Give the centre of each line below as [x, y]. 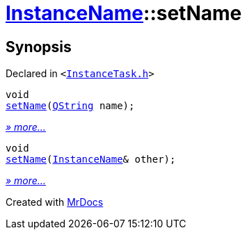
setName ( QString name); [70, 106]
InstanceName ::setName [124, 13]
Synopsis [39, 47]
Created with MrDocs [55, 202]
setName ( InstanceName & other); [91, 160]
